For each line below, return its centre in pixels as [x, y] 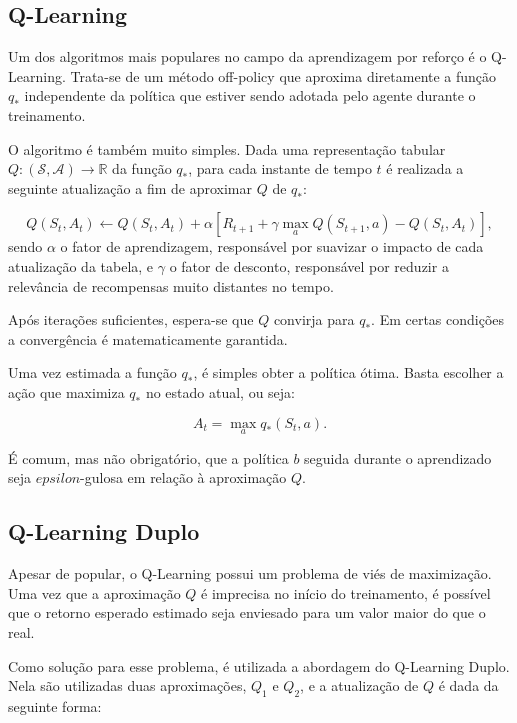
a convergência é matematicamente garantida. [148, 338]
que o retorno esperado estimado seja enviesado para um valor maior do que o [247, 612]
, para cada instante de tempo [280, 168]
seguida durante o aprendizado [398, 457]
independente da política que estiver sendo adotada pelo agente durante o [250, 95]
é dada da [468, 685]
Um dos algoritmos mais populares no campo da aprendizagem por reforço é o [247, 56]
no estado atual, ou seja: [220, 391]
